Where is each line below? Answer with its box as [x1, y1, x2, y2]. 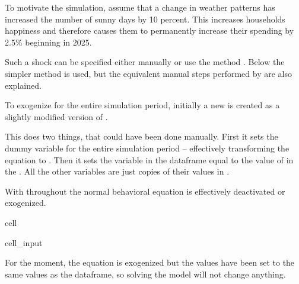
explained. [5, 79, 42, 91]
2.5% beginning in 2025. [5, 35, 92, 48]
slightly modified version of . [5, 110, 108, 122]
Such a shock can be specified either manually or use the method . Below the [5, 56, 285, 68]
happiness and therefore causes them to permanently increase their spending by [5, 24, 294, 37]
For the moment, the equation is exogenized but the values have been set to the [5, 256, 295, 269]
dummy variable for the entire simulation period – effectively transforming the [5, 141, 290, 154]
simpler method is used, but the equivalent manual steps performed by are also [5, 67, 292, 79]
